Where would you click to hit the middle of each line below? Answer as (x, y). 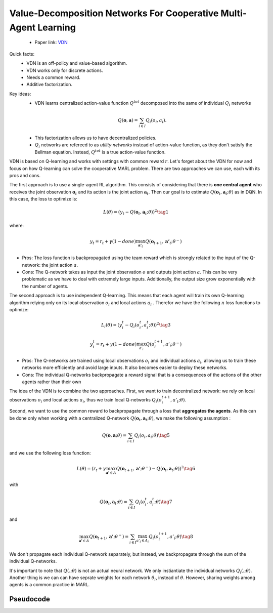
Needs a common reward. (54, 77)
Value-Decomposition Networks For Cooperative (114, 13)
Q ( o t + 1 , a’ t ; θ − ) (163, 242)
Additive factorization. (50, 85)
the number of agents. (45, 286)
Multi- (234, 13)
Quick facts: (22, 54)
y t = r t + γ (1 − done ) (113, 242)
